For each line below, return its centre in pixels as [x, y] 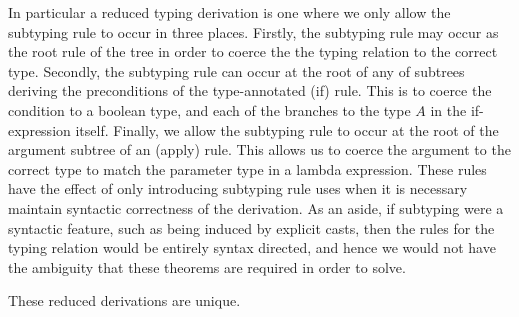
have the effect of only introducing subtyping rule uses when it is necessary [238, 188]
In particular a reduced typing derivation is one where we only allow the [229, 12]
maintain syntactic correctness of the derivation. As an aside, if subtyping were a [256, 207]
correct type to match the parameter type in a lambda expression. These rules [247, 168]
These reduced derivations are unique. [124, 300]
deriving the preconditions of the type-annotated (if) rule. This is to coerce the [250, 90]
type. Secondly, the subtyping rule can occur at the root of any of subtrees [236, 70]
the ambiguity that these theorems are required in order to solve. [207, 266]
